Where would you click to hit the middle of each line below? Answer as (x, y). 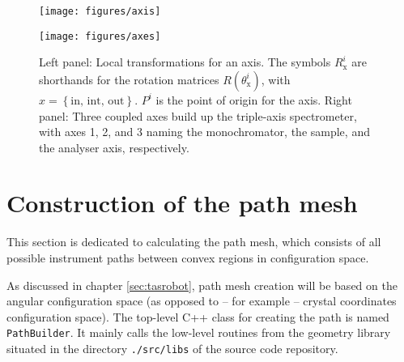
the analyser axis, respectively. (114, 147)
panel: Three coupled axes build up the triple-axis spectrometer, (198, 115)
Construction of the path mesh (182, 203)
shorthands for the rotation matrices (129, 79)
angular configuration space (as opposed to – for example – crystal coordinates (202, 301)
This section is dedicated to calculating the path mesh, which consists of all (194, 242)
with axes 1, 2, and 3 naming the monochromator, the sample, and (204, 132)
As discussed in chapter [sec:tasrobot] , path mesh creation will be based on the (202, 285)
